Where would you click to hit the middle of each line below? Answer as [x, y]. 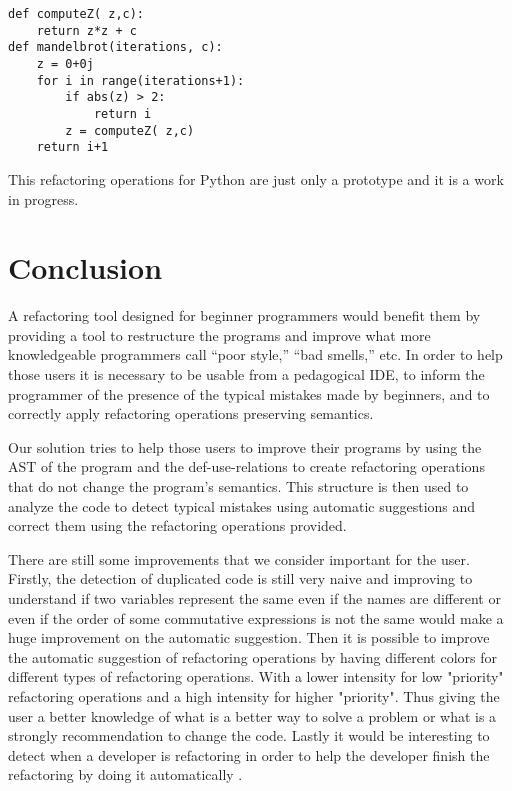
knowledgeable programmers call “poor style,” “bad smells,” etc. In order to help [255, 354]
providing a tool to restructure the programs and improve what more [219, 334]
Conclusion [85, 267]
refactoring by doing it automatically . [125, 774]
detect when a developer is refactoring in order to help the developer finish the [249, 754]
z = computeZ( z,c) [130, 130]
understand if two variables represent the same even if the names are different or [254, 597]
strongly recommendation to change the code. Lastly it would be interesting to [249, 735]
